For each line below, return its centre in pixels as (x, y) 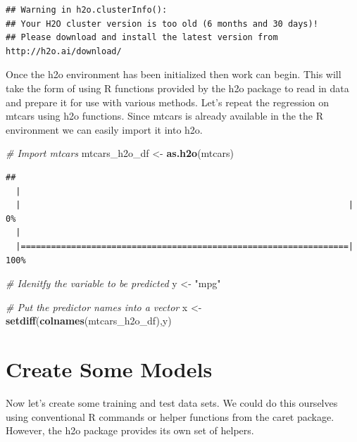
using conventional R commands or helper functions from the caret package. (170, 416)
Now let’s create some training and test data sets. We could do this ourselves (172, 403)
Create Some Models (109, 369)
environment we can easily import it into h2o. (104, 129)
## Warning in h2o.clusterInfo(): (87, 10)
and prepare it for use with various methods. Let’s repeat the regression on (168, 102)
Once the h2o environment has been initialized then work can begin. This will (174, 74)
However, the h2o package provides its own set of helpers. (130, 430)
